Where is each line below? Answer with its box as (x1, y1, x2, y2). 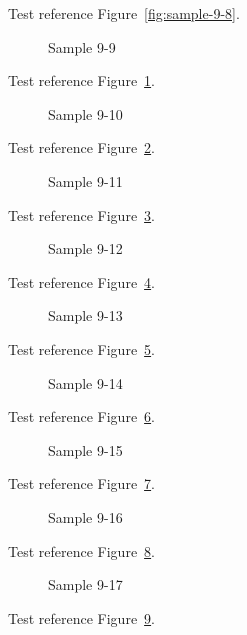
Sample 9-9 (48, 36, 116, 57)
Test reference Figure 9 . (8, 607, 155, 628)
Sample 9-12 (48, 238, 123, 259)
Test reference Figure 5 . (8, 338, 155, 359)
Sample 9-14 (48, 372, 123, 393)
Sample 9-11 (48, 170, 123, 191)
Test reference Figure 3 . (8, 204, 155, 225)
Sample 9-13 (48, 305, 123, 326)
